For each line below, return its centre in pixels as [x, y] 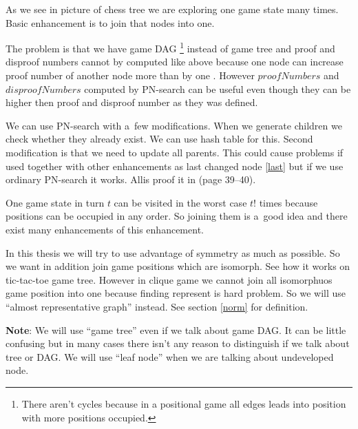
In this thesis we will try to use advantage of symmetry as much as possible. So [173, 252]
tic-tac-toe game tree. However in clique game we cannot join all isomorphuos [169, 279]
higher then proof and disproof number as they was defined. [132, 102]
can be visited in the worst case [180, 202]
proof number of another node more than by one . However [130, 75]
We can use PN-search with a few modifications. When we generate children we [174, 125]
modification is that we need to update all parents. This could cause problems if [175, 152]
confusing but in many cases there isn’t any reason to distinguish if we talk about [178, 343]
